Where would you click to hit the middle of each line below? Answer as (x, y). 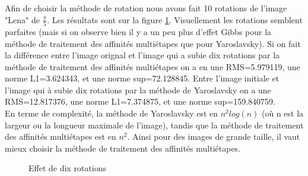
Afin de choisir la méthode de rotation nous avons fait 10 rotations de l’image (146, 8)
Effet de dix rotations (67, 168)
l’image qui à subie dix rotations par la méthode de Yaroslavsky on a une (138, 89)
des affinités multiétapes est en (61, 136)
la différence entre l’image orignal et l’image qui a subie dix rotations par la (142, 55)
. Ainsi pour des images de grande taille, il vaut (214, 136)
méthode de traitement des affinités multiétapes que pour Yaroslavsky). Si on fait (153, 43)
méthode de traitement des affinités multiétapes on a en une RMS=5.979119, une (153, 66)
